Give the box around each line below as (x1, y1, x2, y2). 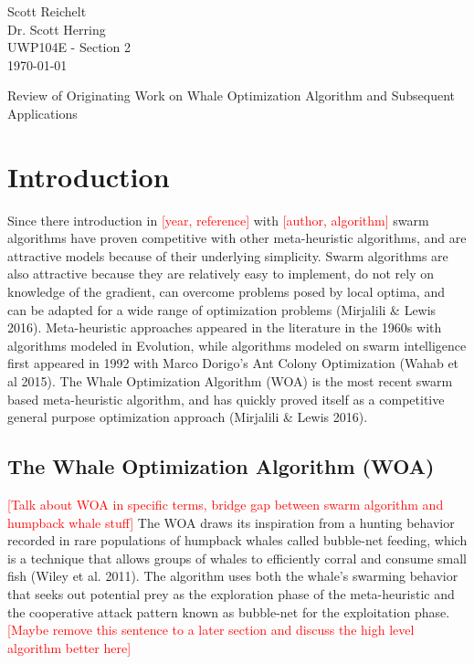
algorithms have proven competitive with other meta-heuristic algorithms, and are (7, 228, 467, 248)
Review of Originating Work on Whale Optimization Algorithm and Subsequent (7, 86, 456, 105)
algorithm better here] (7, 638, 132, 657)
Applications (7, 103, 78, 122)
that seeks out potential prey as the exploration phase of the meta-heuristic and (7, 584, 455, 603)
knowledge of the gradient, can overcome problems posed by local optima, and (7, 282, 445, 301)
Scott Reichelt (7, 2, 87, 20)
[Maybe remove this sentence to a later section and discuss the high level (7, 620, 415, 639)
